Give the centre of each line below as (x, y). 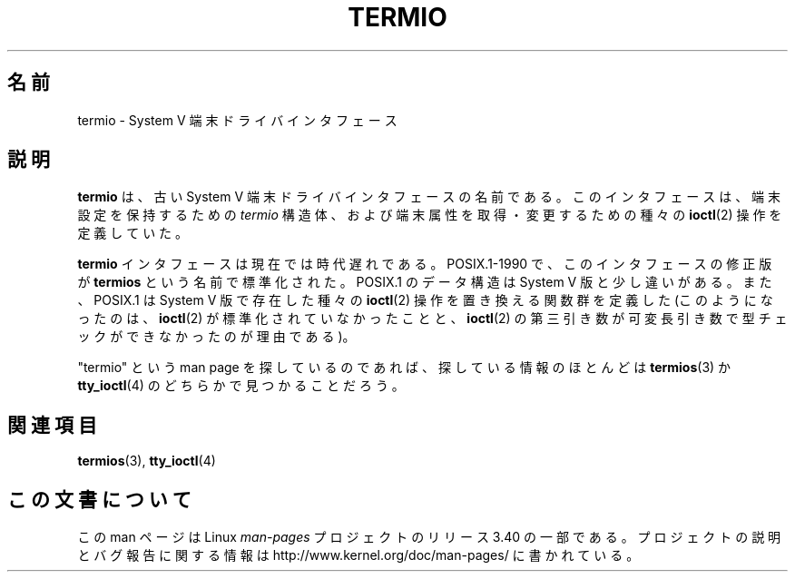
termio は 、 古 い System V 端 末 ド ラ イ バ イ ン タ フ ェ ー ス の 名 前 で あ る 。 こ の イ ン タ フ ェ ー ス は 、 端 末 (429, 197)
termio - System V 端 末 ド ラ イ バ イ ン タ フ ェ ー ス (237, 120)
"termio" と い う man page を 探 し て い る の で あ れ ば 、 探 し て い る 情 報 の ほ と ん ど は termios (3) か (404, 368)
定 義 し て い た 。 (133, 233)
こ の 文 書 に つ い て (99, 499)
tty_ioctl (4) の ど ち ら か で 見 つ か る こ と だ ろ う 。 (241, 386)
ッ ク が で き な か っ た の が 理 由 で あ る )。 (216, 337)
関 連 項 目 (52, 425)
